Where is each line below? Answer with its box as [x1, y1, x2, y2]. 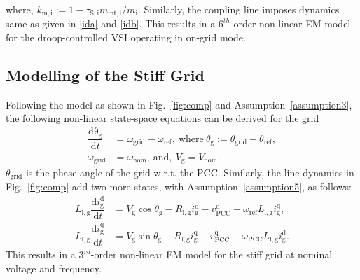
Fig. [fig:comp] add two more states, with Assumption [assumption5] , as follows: [6, 179, 352, 194]
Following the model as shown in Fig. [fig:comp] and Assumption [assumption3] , [6, 97, 352, 111]
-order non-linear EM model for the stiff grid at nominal [90, 247, 333, 262]
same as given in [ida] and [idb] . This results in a [6, 16, 216, 31]
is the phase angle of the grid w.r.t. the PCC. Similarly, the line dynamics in [25, 165, 354, 180]
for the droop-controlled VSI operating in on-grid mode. [6, 30, 246, 45]
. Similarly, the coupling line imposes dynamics [137, 2, 340, 16]
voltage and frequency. [6, 260, 102, 275]
